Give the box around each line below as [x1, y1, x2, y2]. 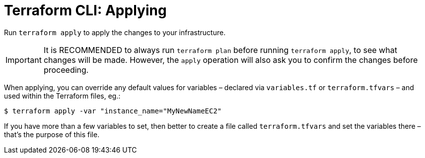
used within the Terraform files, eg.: [4, 91, 121, 100]
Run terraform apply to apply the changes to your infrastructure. [4, 28, 226, 37]
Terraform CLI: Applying [4, 2, 167, 19]
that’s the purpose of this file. [4, 130, 100, 139]
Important [5, 54, 42, 65]
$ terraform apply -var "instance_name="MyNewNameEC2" [4, 106, 222, 115]
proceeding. [43, 64, 89, 75]
